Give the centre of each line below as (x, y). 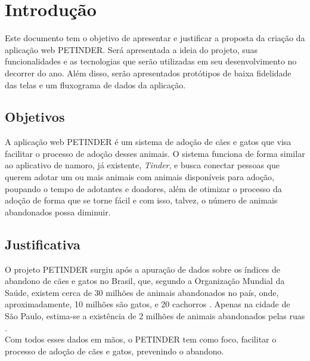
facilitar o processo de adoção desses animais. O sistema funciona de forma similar (155, 153)
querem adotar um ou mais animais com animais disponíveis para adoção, (139, 177)
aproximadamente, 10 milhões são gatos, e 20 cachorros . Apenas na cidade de (148, 304)
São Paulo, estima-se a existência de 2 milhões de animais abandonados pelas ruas (155, 316)
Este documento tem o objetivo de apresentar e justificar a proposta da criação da (155, 38)
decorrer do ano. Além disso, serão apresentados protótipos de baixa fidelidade (148, 72)
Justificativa (43, 244)
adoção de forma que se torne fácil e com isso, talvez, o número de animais (141, 200)
